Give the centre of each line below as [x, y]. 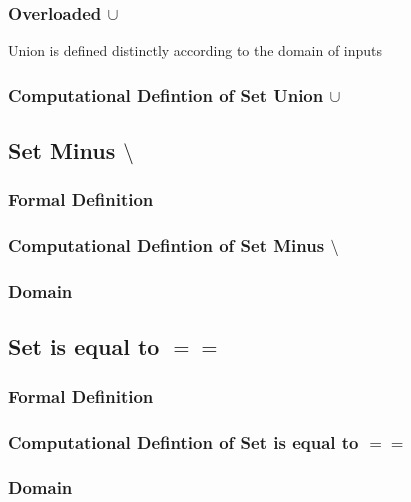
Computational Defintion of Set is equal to [183, 441]
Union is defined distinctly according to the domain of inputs [195, 50]
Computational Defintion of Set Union [166, 94]
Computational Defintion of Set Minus [166, 245]
